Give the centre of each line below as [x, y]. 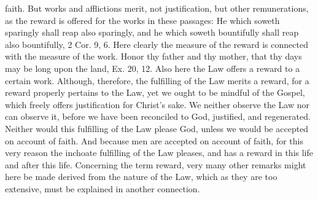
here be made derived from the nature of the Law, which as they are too [141, 177]
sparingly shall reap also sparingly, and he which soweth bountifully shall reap [152, 32]
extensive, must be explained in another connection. [103, 188]
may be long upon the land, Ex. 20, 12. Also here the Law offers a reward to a [153, 68]
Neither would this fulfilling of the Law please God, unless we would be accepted [157, 128]
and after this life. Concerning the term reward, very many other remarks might [156, 164]
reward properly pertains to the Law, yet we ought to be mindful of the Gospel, [155, 92]
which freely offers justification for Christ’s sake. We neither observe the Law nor [157, 104]
